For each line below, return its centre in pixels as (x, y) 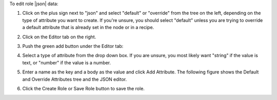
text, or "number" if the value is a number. (67, 62)
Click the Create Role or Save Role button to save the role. (83, 88)
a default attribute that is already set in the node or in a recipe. (88, 28)
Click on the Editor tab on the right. (59, 37)
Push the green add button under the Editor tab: (73, 46)
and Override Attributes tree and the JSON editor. (75, 79)
